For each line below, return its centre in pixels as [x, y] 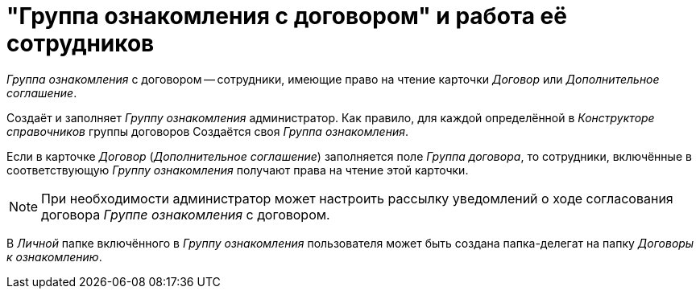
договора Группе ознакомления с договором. [186, 214]
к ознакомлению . [54, 256]
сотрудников [81, 43]
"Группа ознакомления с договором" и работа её [287, 16]
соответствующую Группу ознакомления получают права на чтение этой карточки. [238, 170]
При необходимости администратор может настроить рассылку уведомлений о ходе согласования [357, 198]
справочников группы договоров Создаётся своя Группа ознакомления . [207, 131]
